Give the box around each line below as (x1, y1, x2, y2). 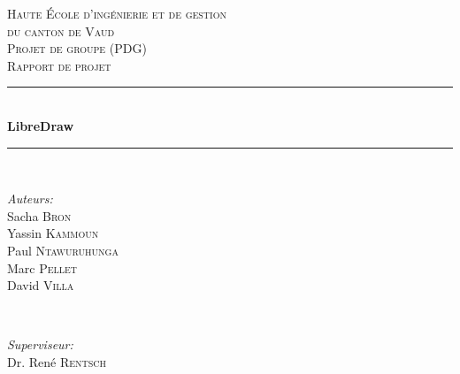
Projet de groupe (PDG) (7, 39, 147, 57)
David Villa (7, 276, 74, 294)
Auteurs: (7, 189, 53, 208)
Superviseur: (7, 335, 73, 354)
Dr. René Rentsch (7, 352, 107, 370)
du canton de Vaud (7, 21, 115, 40)
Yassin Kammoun (7, 224, 99, 242)
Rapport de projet (7, 56, 111, 74)
